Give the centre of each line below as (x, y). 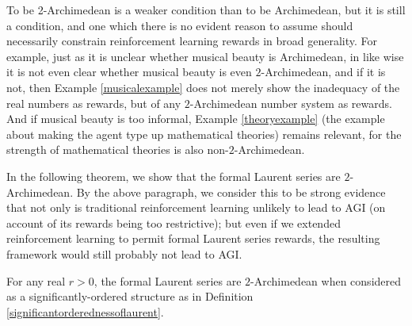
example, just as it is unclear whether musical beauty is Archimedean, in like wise (205, 56)
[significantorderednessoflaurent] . (85, 311)
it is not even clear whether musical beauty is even (129, 72)
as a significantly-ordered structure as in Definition (130, 296)
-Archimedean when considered (326, 280)
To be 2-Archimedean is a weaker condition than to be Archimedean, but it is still (206, 10)
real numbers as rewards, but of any (94, 103)
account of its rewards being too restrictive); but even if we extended (174, 222)
